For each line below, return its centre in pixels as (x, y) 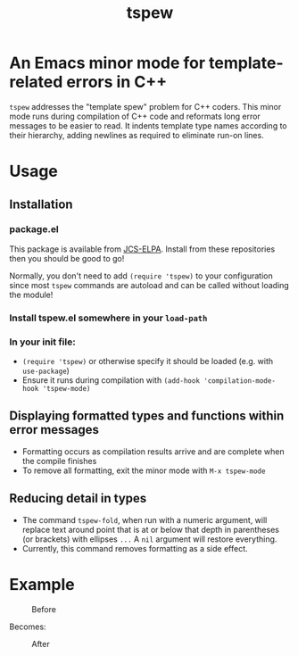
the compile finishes (59, 461)
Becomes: (28, 627)
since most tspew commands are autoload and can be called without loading (149, 285)
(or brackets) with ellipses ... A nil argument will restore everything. (149, 539)
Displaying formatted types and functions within (147, 416)
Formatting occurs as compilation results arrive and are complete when (153, 451)
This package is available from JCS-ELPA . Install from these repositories (142, 249)
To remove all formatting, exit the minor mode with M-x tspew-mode (144, 470)
